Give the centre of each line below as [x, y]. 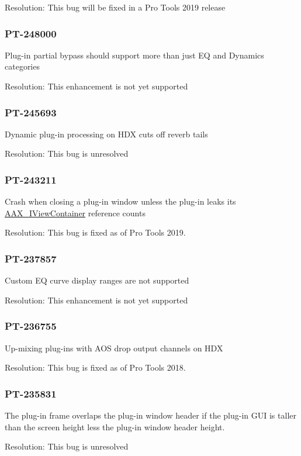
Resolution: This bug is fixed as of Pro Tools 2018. [95, 367]
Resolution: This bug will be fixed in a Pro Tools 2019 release [115, 7]
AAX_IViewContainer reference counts [75, 213]
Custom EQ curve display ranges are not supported [97, 280]
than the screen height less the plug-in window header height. [115, 426]
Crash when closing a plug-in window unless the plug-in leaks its [120, 201]
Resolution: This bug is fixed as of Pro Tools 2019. [95, 232]
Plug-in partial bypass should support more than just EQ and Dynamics [134, 55]
